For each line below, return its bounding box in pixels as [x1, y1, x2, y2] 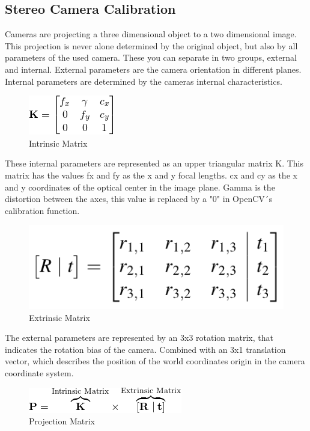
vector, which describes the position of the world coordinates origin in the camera [5, 355, 305, 367]
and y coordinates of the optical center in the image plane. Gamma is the [5, 180, 275, 193]
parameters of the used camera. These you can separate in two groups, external [5, 51, 297, 64]
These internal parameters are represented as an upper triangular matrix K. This [5, 157, 303, 170]
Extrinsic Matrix [29, 311, 90, 323]
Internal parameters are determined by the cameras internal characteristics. [5, 75, 282, 87]
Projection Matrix [29, 415, 95, 427]
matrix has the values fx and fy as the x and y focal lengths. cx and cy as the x [5, 168, 297, 181]
